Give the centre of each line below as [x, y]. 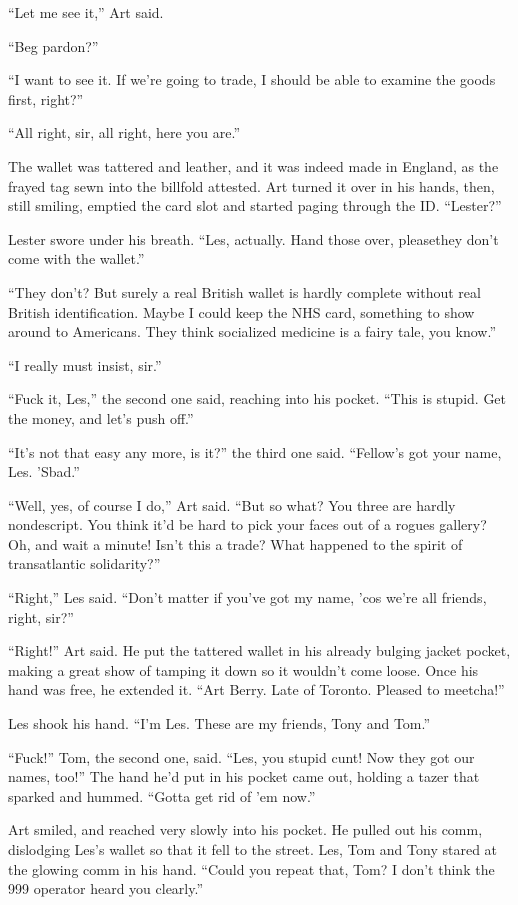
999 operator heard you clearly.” [106, 888]
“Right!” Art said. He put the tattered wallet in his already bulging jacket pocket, [259, 650]
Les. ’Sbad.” [44, 471]
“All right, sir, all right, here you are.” [124, 132]
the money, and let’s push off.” [101, 417]
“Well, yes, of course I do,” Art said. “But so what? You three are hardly [232, 504]
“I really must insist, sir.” [85, 364]
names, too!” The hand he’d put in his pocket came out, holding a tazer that [244, 776]
